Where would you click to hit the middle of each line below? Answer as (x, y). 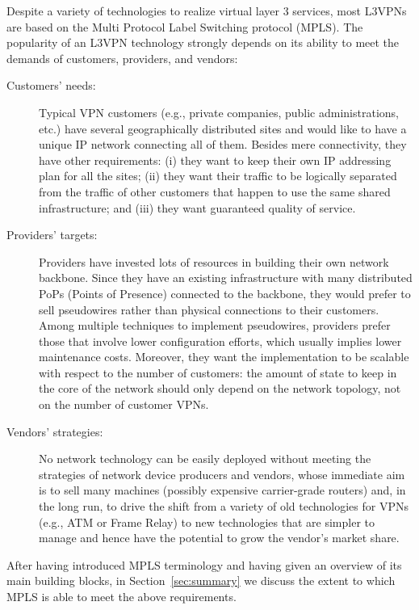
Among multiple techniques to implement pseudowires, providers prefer (215, 325)
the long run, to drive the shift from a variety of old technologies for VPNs (224, 506)
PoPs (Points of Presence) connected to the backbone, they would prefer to (225, 293)
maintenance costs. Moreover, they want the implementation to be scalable (224, 357)
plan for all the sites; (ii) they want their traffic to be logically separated (218, 176)
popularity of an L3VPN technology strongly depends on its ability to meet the (203, 42)
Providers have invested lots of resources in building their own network (214, 261)
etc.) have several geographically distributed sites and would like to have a (223, 128)
